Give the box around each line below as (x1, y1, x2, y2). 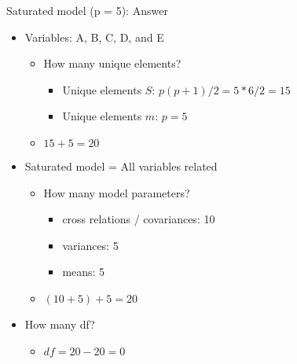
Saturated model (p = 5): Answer (6, 2, 168, 18)
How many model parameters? (43, 184, 190, 200)
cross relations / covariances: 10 (62, 211, 215, 227)
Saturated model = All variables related (24, 157, 218, 174)
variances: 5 (62, 237, 119, 253)
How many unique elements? (43, 55, 181, 72)
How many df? (24, 315, 95, 332)
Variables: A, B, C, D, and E (24, 28, 164, 45)
